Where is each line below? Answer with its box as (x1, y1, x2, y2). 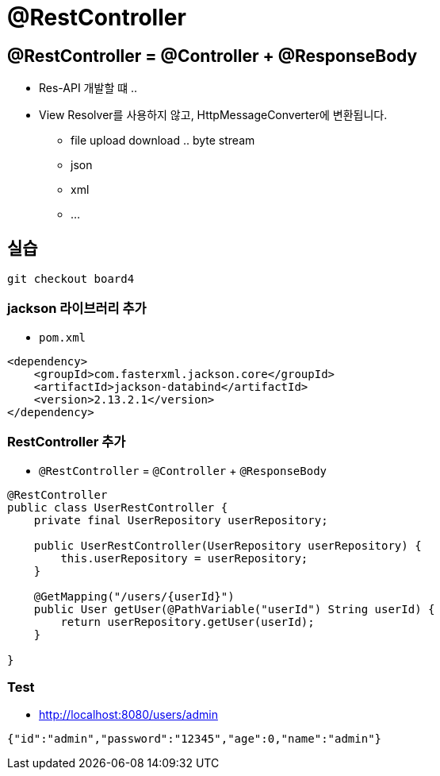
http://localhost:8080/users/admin (39, 708, 218, 722)
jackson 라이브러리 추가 (7, 300, 147, 317)
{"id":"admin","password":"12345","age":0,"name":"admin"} (7, 732, 382, 746)
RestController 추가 (7, 434, 126, 450)
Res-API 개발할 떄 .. (39, 81, 138, 95)
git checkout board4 (7, 272, 135, 286)
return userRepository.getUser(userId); (60, 615, 315, 628)
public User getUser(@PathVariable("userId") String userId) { (33, 602, 435, 616)
